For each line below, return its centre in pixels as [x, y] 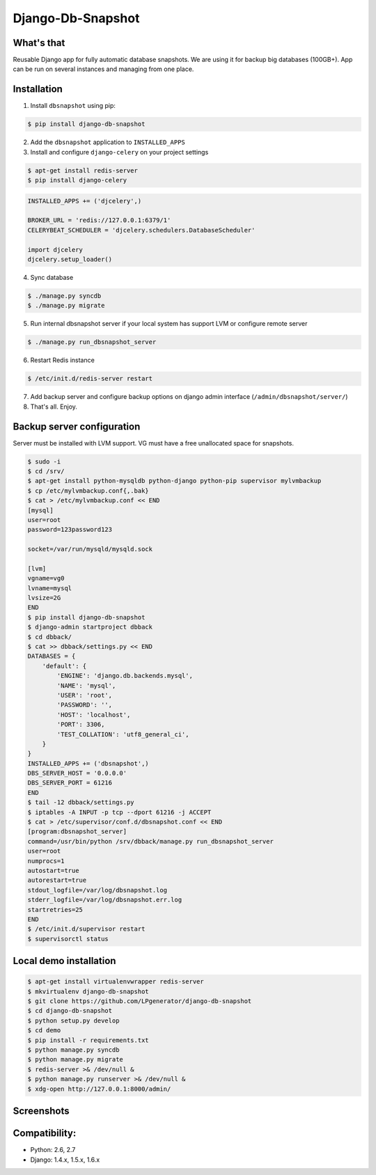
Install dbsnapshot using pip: [73, 106]
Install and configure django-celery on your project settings [119, 152]
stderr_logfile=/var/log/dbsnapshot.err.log [105, 900]
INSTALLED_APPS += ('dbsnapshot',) [88, 763]
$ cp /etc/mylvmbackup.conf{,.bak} [88, 490]
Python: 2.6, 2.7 [53, 1150]
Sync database [52, 277]
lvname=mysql [50, 588]
